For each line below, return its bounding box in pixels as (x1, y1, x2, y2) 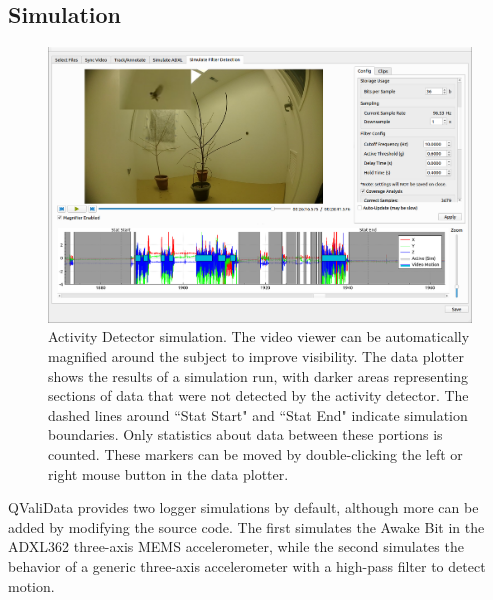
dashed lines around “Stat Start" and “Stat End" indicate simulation (48, 404, 468, 425)
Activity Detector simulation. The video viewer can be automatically (48, 326, 470, 347)
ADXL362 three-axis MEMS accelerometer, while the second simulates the (8, 536, 464, 557)
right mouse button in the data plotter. (48, 463, 289, 484)
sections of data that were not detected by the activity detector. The (48, 385, 469, 406)
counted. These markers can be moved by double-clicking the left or (48, 443, 463, 464)
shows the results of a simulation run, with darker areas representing (48, 365, 469, 386)
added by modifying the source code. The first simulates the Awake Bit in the (8, 516, 485, 537)
